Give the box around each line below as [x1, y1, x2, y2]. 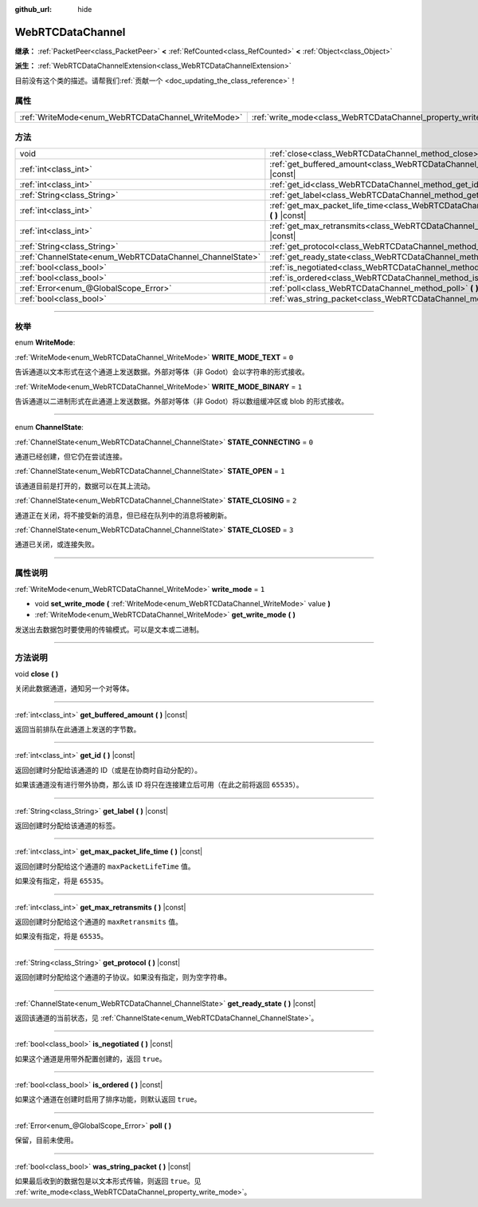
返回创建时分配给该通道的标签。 [14, 820, 119, 830]
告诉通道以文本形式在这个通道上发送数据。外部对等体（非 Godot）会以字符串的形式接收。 [14, 367, 310, 377]
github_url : [14, 5, 52, 14]
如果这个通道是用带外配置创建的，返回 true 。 [14, 1054, 167, 1063]
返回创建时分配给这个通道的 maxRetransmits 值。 [14, 917, 182, 926]
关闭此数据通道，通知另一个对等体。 [14, 684, 134, 693]
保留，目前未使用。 [14, 1135, 78, 1145]
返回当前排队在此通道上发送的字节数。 [14, 724, 141, 734]
